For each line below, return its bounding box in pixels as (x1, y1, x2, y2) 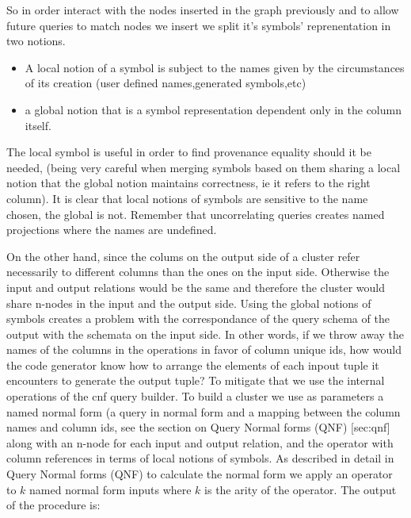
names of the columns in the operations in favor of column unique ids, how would (6, 341, 401, 358)
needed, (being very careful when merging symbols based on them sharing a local (6, 159, 401, 175)
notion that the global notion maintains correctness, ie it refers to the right (6, 175, 371, 191)
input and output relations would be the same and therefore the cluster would (6, 278, 385, 295)
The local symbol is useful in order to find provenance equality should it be (6, 144, 371, 160)
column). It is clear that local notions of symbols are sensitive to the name (6, 190, 368, 206)
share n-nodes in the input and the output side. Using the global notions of (6, 294, 371, 311)
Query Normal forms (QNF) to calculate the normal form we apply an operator (6, 466, 393, 482)
